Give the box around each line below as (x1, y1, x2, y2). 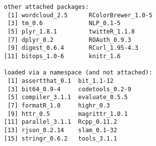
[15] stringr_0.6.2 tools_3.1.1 (4, 135, 117, 142)
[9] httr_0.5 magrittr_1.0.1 (7, 110, 128, 117)
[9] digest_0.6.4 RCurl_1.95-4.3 (7, 44, 139, 52)
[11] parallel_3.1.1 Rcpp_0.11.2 (4, 118, 117, 126)
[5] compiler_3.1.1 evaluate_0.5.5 (7, 94, 128, 101)
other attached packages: (4, 3, 89, 10)
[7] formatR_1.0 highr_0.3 (7, 102, 110, 109)
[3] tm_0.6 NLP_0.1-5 (7, 20, 121, 27)
